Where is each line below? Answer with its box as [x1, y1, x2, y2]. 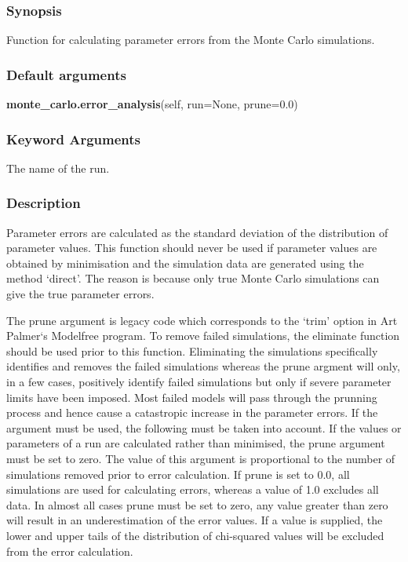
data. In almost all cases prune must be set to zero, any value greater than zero [6, 496, 388, 513]
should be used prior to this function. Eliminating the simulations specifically [6, 342, 378, 359]
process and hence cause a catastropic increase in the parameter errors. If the [6, 404, 378, 421]
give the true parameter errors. [6, 286, 155, 302]
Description [6, 193, 81, 213]
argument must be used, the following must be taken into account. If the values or [6, 419, 402, 436]
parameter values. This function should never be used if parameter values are [6, 239, 377, 256]
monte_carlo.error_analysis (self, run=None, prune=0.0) [6, 96, 298, 112]
